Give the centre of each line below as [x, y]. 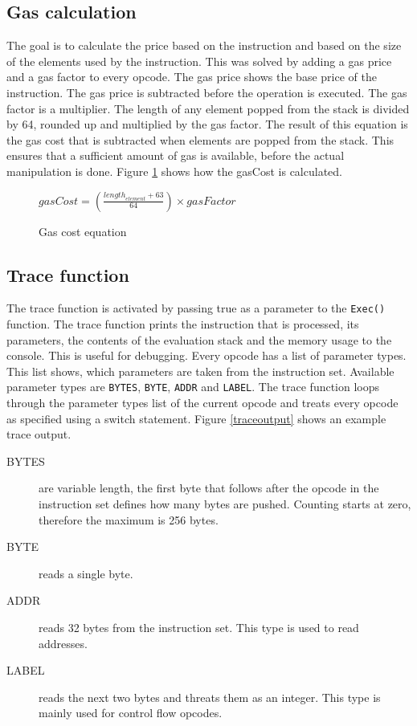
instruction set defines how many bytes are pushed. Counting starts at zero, [225, 504]
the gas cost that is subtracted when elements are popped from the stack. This [200, 139]
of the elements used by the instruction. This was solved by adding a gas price [199, 61]
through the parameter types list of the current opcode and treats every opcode [202, 403]
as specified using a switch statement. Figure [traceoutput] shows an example [196, 418]
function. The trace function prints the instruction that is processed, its [183, 324]
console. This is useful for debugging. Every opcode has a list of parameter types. [206, 355]
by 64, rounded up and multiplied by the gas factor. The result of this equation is [207, 124]
